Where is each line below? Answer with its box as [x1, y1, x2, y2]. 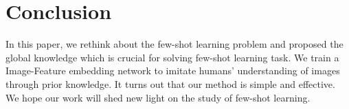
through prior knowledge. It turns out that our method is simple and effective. [5, 76, 335, 91]
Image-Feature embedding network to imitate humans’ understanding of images [5, 63, 340, 78]
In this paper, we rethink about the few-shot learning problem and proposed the [5, 37, 344, 51]
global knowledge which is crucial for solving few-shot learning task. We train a [5, 50, 339, 64]
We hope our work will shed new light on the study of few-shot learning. [5, 90, 311, 104]
